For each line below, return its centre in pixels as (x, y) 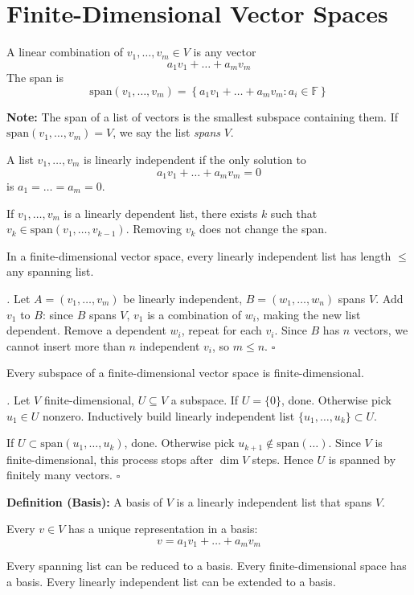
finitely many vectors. (59, 475)
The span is (35, 78)
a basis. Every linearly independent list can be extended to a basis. (171, 581)
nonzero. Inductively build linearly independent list (169, 415)
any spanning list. (50, 271)
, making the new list (308, 314)
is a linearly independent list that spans (274, 501)
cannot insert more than (66, 345)
